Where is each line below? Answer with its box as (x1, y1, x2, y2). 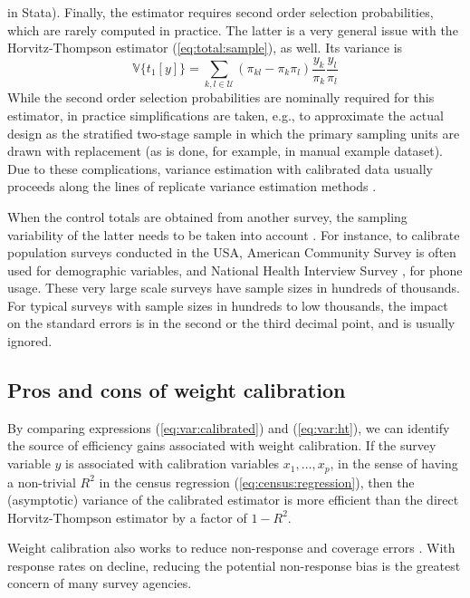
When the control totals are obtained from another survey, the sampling (7, 207, 408, 226)
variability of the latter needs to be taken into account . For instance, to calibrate (7, 225, 460, 244)
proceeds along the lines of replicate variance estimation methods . (7, 177, 377, 196)
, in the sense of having (330, 454, 458, 473)
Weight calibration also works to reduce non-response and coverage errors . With (7, 538, 456, 557)
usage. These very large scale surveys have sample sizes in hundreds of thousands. (7, 278, 460, 297)
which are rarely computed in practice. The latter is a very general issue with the (7, 20, 458, 39)
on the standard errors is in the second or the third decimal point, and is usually (7, 313, 456, 333)
